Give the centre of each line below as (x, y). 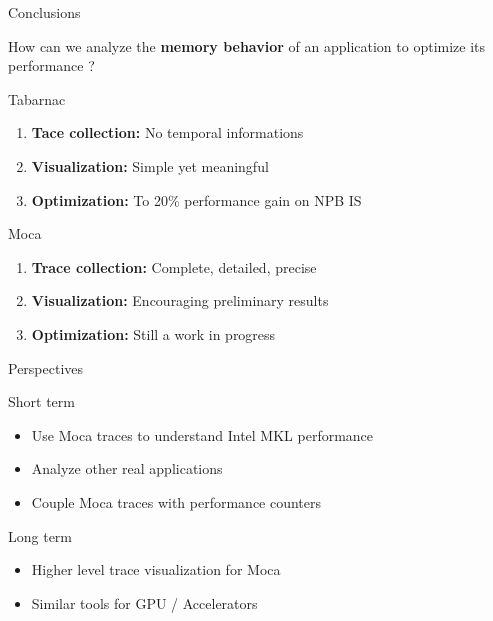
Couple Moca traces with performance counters (176, 501)
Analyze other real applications (127, 468)
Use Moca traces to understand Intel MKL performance (202, 434)
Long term (40, 535)
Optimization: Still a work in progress (153, 333)
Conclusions (44, 12)
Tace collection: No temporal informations (167, 132)
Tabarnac (37, 98)
